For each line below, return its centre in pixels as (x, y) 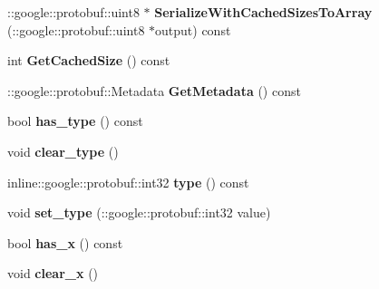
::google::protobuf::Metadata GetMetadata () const (154, 90)
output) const (193, 29)
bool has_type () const (75, 121)
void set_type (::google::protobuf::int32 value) (139, 212)
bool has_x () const (65, 242)
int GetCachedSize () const (89, 60)
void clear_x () (53, 273)
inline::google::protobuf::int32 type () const (128, 182)
